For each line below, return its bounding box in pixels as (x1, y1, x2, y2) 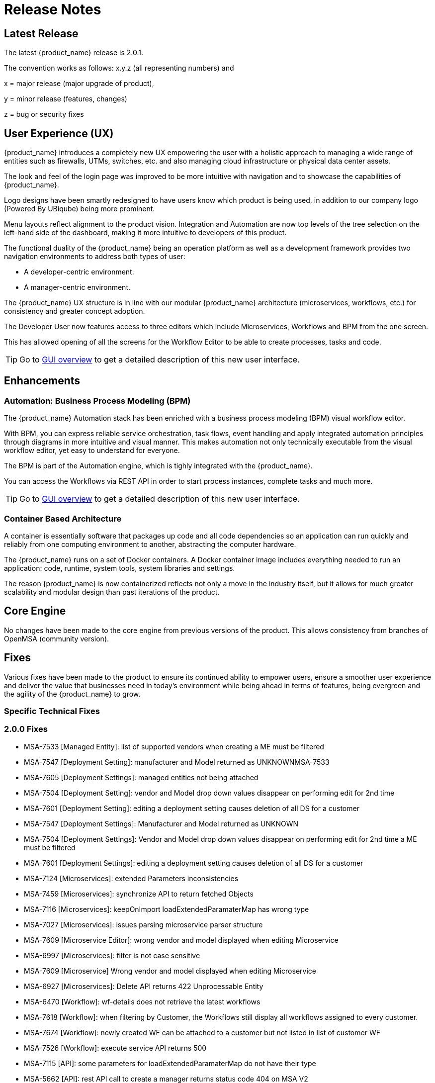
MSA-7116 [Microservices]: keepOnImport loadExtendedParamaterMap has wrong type (24, 904, 309, 913)
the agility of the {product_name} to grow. (4, 689, 141, 698)
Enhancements (4, 374, 81, 387)
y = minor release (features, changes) (4, 94, 127, 103)
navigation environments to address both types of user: (4, 252, 185, 261)
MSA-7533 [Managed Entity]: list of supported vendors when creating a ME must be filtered (24, 742, 324, 751)
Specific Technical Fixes (4, 706, 100, 717)
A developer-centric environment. (24, 268, 134, 276)
